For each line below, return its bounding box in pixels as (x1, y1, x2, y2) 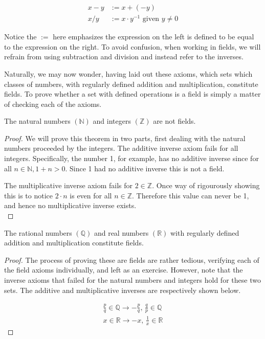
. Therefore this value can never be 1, (132, 190, 249, 200)
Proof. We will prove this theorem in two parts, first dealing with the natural (4, 132, 246, 143)
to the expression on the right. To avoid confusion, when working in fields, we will (4, 41, 261, 52)
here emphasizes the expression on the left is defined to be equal (53, 31, 254, 42)
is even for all (70, 190, 112, 200)
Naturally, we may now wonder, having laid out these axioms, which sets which (4, 68, 253, 79)
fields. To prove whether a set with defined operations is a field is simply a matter (4, 88, 261, 99)
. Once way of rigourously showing (152, 180, 260, 191)
